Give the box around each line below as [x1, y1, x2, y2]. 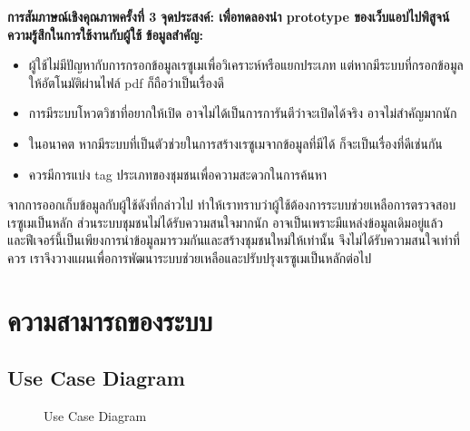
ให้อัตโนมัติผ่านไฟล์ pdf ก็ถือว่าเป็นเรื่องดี [28, 73, 225, 92]
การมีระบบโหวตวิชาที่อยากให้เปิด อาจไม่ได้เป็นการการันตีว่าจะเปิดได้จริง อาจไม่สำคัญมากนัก [28, 103, 457, 122]
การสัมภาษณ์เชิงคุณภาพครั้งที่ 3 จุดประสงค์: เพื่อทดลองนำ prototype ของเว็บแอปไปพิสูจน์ [7, 7, 450, 25]
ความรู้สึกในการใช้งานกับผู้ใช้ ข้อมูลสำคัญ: [7, 24, 203, 44]
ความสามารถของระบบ [7, 301, 213, 338]
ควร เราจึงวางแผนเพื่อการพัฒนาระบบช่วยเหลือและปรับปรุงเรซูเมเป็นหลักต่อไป [7, 248, 372, 267]
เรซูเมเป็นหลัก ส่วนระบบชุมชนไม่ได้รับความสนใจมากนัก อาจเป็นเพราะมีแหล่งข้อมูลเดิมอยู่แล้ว [7, 212, 444, 231]
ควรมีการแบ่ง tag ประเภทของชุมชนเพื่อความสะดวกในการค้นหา [28, 164, 328, 183]
